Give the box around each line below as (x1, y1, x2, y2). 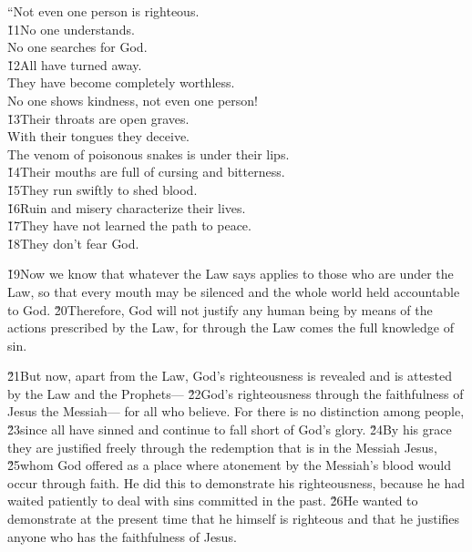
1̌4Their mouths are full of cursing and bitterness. (7, 162, 285, 181)
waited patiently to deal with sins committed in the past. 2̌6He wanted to (7, 491, 418, 510)
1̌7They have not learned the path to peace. (7, 216, 251, 235)
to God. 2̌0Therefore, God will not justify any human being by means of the (7, 300, 433, 319)
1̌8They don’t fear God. (7, 233, 139, 252)
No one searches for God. (7, 37, 148, 56)
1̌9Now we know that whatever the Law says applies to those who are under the (7, 264, 454, 283)
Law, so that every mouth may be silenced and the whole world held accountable (7, 281, 460, 301)
